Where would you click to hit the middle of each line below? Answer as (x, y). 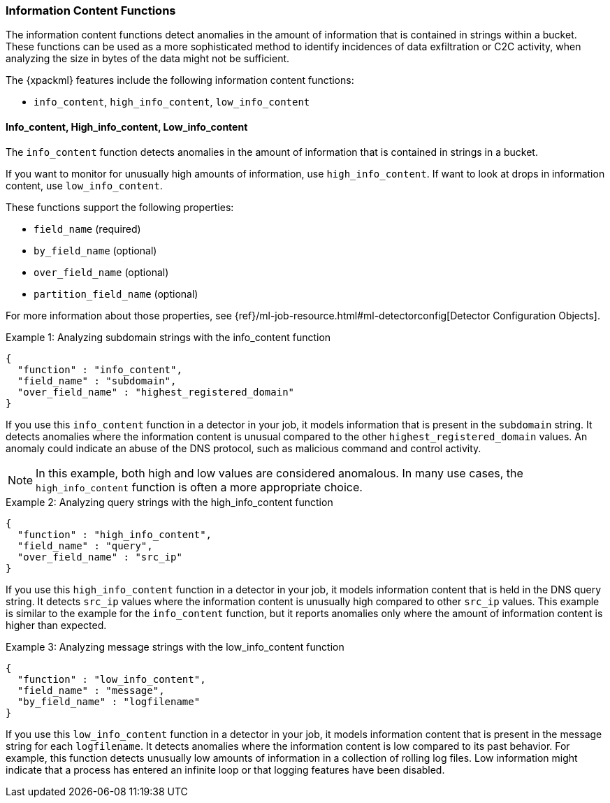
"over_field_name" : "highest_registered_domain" (156, 392)
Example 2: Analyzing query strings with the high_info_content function (169, 502)
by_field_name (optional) (95, 250)
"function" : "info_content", (100, 369)
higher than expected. (56, 625)
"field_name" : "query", (85, 545)
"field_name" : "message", (91, 690)
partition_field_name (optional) (116, 294)
